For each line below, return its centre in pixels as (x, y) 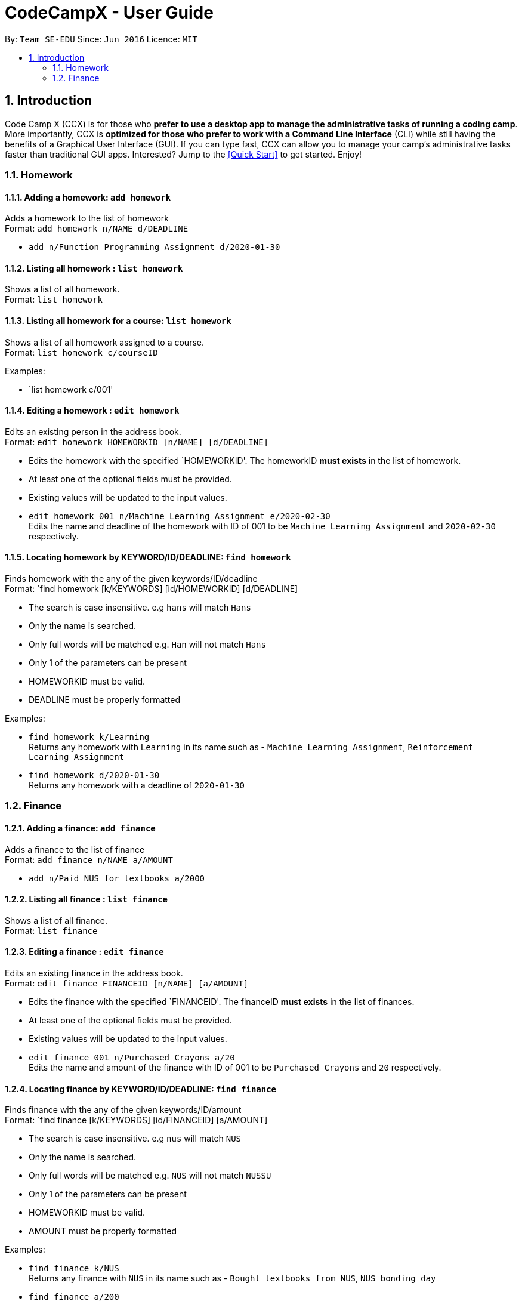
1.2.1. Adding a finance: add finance (80, 828)
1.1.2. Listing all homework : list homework (94, 268)
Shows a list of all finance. (56, 920)
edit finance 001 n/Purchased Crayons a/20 (132, 1058)
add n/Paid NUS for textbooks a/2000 (117, 878)
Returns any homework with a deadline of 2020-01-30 (137, 785)
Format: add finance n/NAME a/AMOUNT (89, 859)
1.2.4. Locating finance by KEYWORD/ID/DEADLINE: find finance (141, 1089)
